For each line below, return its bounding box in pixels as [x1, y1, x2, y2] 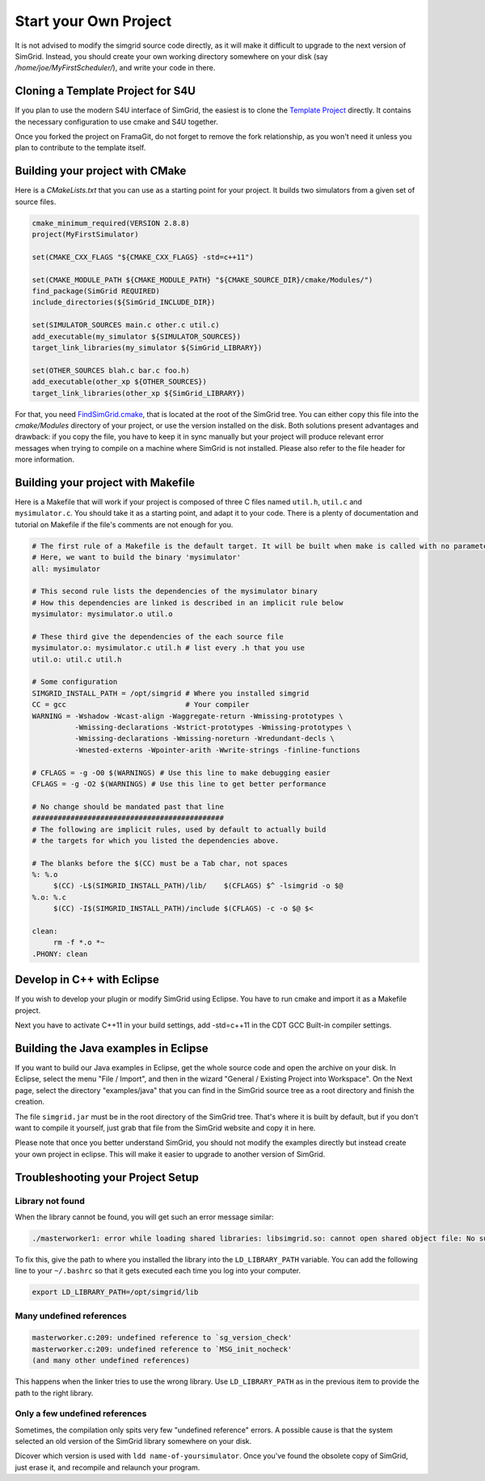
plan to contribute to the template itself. [15, 143, 146, 153]
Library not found [15, 1195, 85, 1207]
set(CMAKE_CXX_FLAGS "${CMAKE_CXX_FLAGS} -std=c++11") [32, 252, 254, 262]
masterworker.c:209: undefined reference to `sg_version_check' [32, 1333, 293, 1343]
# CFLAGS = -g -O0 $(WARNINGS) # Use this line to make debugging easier [32, 768, 331, 777]
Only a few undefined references [15, 1408, 147, 1419]
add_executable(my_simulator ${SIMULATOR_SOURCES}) [32, 332, 242, 341]
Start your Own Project [15, 12, 172, 30]
